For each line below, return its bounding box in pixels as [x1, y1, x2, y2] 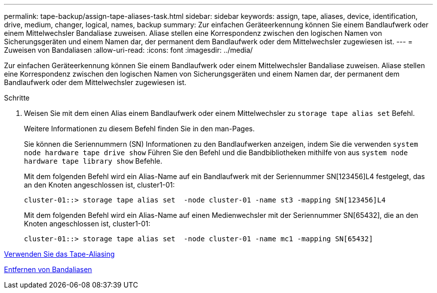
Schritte [4, 94, 30, 102]
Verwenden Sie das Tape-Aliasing [4, 250, 115, 258]
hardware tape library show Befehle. [24, 157, 163, 165]
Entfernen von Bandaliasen [4, 265, 92, 274]
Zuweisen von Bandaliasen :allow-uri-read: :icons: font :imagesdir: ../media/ [4, 46, 253, 54]
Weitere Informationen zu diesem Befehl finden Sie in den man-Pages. [24, 124, 255, 133]
